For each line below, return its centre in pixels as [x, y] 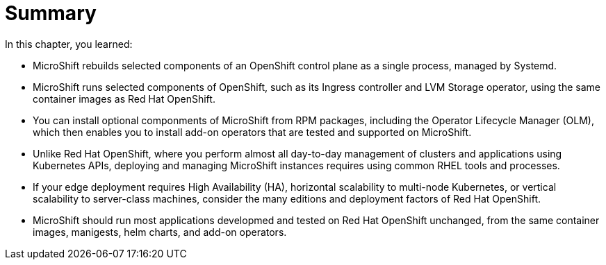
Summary [51, 13]
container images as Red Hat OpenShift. [124, 99]
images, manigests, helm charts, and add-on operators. [160, 232]
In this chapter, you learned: [69, 44]
